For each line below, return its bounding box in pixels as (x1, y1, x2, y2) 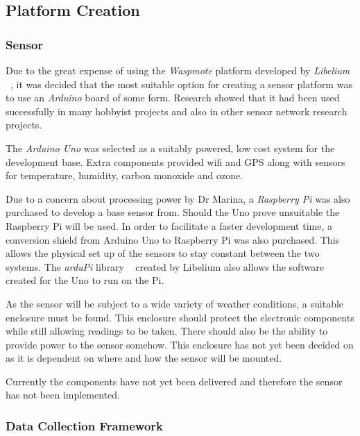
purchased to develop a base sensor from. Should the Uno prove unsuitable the (6, 205, 340, 219)
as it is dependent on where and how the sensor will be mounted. (6, 351, 282, 365)
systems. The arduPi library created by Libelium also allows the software (6, 259, 324, 274)
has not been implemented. (6, 387, 120, 402)
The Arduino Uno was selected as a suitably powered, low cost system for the (6, 140, 335, 155)
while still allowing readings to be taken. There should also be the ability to (6, 324, 328, 338)
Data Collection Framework (6, 417, 164, 434)
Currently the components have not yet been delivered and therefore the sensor (6, 374, 343, 388)
